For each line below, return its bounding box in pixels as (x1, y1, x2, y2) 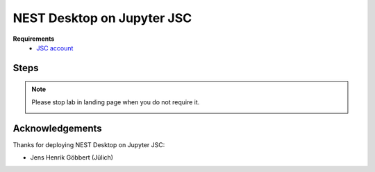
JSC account (36, 44, 74, 52)
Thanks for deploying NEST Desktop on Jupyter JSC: (12, 140, 165, 149)
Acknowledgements (12, 122, 102, 134)
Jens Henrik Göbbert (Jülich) (30, 153, 114, 162)
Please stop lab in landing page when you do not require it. (31, 97, 200, 106)
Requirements (12, 35, 55, 43)
